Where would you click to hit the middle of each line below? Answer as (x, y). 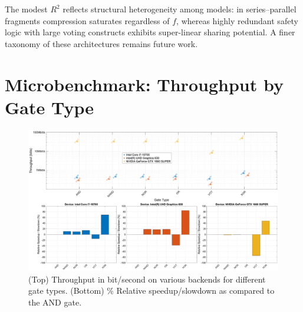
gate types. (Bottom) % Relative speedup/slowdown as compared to (151, 291)
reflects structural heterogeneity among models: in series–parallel (180, 9)
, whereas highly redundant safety (237, 20)
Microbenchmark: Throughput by (144, 84)
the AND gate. (55, 302)
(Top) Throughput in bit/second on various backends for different (147, 279)
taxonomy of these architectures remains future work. (101, 43)
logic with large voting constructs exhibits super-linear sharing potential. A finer (150, 32)
